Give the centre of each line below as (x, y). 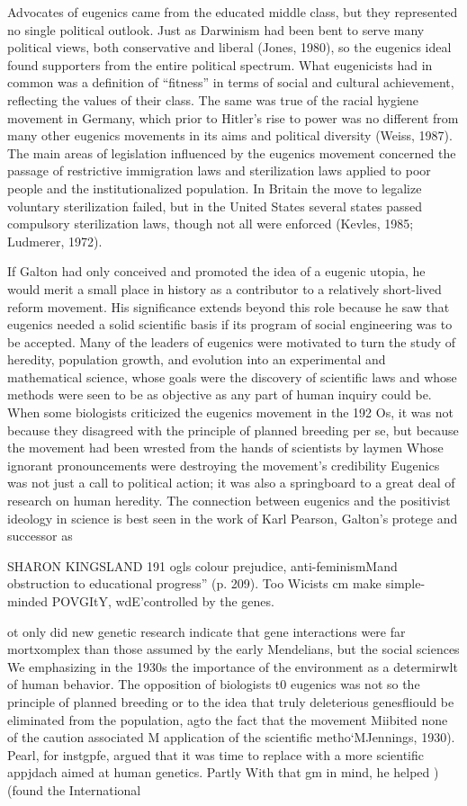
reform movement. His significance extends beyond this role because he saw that (229, 306)
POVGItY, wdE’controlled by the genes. (163, 601)
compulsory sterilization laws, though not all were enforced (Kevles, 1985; (211, 224)
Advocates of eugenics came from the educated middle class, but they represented (233, 12)
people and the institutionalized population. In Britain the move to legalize (215, 188)
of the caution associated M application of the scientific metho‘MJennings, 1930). (231, 737)
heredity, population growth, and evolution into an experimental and (197, 359)
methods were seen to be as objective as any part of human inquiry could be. (220, 394)
